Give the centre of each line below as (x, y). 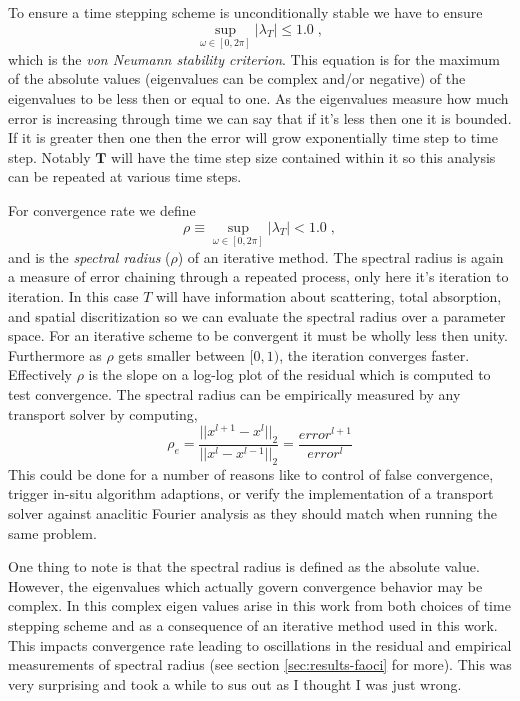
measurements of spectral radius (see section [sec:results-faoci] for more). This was (260, 664)
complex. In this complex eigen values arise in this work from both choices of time (259, 605)
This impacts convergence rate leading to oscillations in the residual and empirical (260, 644)
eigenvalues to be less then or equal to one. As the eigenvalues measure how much (258, 98)
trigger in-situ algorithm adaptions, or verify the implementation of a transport (251, 493)
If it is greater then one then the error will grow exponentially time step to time (253, 137)
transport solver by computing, (103, 413)
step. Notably (49, 156)
